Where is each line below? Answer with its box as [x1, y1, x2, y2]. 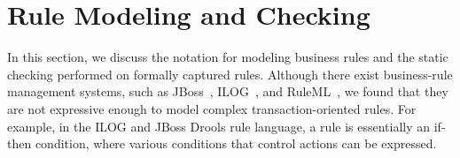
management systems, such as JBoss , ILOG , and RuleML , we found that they [7, 82, 448, 101]
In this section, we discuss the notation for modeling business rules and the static [7, 48, 448, 66]
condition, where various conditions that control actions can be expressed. [35, 134, 437, 153]
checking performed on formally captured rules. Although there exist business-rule [7, 64, 453, 83]
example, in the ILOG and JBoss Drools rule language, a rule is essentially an [7, 117, 431, 135]
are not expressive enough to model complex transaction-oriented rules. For [7, 99, 417, 117]
